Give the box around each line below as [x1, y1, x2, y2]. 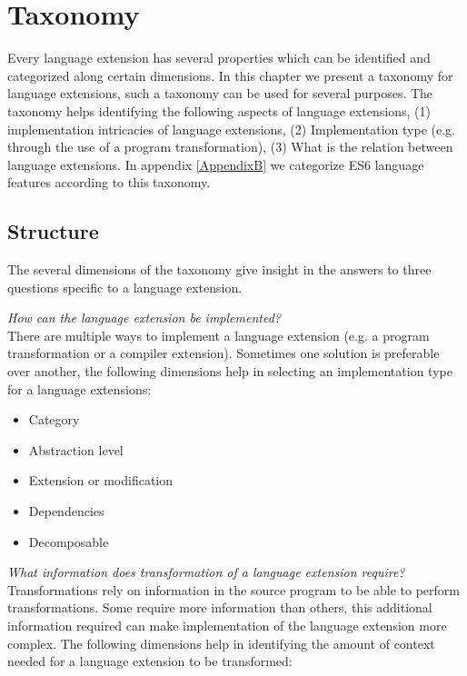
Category [28, 410, 80, 429]
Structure [7, 217, 99, 245]
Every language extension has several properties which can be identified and [7, 48, 431, 67]
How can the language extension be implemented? [7, 308, 281, 327]
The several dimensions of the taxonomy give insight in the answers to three [7, 260, 432, 279]
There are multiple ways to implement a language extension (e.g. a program [7, 325, 430, 344]
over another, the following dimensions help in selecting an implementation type [7, 362, 452, 381]
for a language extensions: [7, 379, 152, 398]
